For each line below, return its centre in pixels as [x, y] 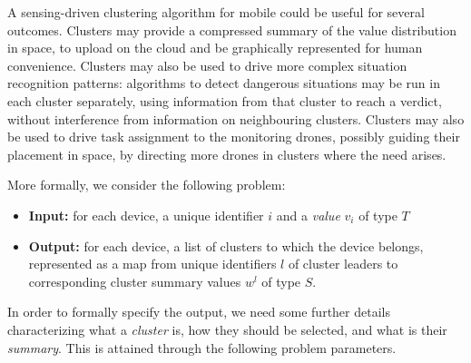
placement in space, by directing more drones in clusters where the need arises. [227, 154]
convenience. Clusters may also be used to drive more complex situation [207, 65]
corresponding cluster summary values [135, 281]
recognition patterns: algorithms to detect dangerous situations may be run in [224, 83]
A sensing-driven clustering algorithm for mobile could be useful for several [216, 12]
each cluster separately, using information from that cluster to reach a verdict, [225, 100]
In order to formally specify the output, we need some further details [199, 312]
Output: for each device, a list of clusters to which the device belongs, [226, 245]
